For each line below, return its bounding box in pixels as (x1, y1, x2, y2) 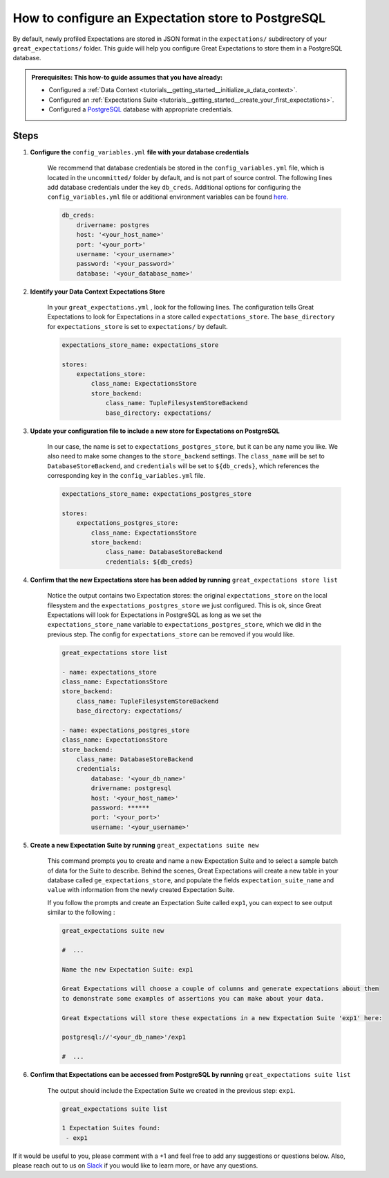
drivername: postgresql (91, 785, 172, 792)
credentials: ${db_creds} (105, 557, 193, 566)
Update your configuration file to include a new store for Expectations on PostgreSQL (30, 427, 280, 435)
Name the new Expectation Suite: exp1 (61, 965, 193, 973)
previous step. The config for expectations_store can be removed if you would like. (47, 630, 295, 639)
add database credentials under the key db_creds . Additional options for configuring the (47, 183, 301, 191)
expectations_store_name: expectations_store (61, 341, 219, 349)
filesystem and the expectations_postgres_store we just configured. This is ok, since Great (47, 601, 321, 609)
